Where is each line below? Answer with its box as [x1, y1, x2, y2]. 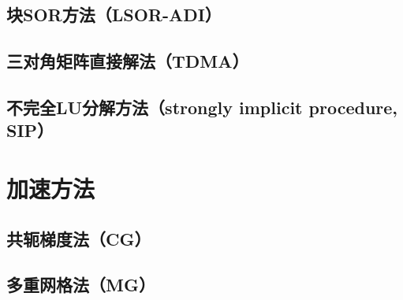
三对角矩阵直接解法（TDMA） [6, 49, 249, 73]
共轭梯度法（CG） [6, 226, 151, 250]
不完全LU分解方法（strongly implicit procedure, [6, 94, 398, 119]
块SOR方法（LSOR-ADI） [6, 2, 222, 27]
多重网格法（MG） [6, 272, 155, 297]
